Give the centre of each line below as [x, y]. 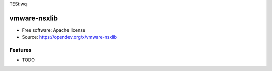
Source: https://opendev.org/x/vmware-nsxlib [69, 37]
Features [20, 50]
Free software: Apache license [54, 30]
